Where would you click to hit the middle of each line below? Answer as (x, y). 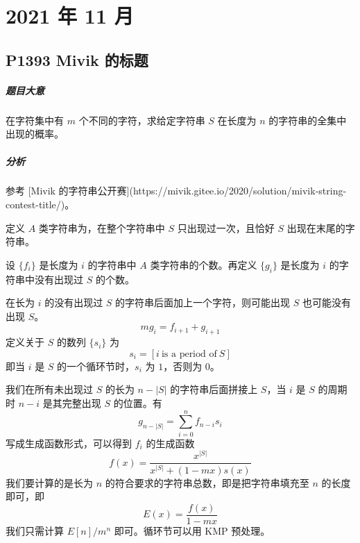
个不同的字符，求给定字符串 (142, 120)
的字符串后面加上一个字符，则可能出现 (203, 302)
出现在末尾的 (316, 227)
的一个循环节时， (96, 366)
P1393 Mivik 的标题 (77, 59)
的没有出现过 (74, 302)
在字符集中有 (35, 120)
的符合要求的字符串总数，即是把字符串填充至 (207, 482)
